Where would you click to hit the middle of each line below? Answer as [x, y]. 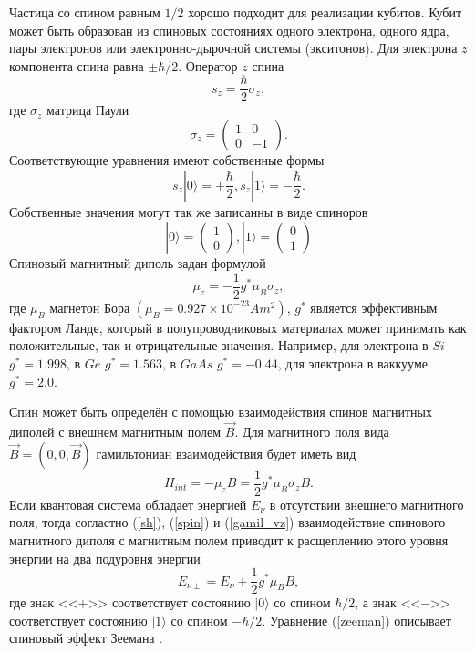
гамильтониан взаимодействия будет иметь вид [226, 453]
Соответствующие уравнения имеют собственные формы [167, 160]
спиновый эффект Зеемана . [86, 638]
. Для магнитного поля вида [312, 432]
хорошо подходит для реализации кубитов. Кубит [325, 12]
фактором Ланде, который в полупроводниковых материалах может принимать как [238, 327]
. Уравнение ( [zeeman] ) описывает [356, 620]
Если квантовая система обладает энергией [128, 504]
